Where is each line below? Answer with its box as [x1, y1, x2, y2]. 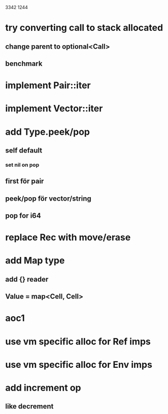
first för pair [5, 177, 44, 185]
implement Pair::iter [5, 80, 91, 91]
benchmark [5, 59, 43, 68]
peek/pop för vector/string [5, 194, 91, 203]
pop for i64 [5, 211, 42, 220]
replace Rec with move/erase [5, 232, 131, 243]
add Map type [5, 255, 65, 267]
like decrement [5, 402, 54, 411]
